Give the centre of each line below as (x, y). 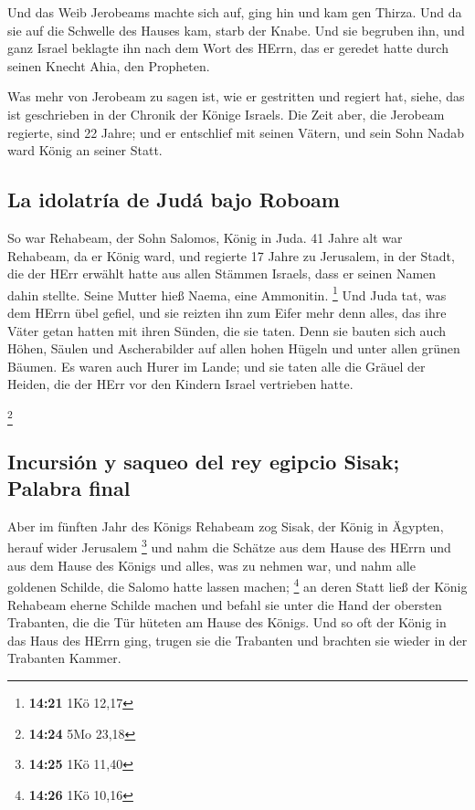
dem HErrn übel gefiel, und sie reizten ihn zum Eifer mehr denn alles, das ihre (227, 312)
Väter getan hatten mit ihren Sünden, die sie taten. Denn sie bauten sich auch (227, 330)
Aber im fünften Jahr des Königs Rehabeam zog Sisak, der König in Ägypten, (226, 526)
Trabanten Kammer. (64, 658)
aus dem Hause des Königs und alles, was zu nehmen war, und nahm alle (211, 565)
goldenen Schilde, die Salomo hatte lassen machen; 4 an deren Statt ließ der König (237, 585)
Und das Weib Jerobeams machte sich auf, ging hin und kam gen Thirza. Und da (235, 12)
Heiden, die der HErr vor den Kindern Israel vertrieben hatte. (180, 384)
